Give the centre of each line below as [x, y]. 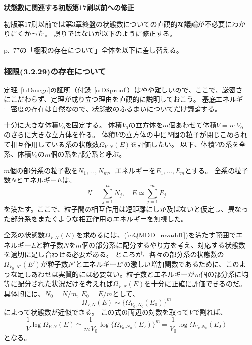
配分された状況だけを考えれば [65, 283]
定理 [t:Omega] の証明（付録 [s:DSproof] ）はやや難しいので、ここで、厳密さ [123, 89]
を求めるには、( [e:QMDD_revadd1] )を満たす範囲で [156, 235]
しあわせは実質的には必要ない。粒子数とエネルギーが [109, 274]
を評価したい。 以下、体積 [172, 144]
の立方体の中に [143, 134]
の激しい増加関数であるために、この [181, 263]
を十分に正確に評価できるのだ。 [195, 283]
